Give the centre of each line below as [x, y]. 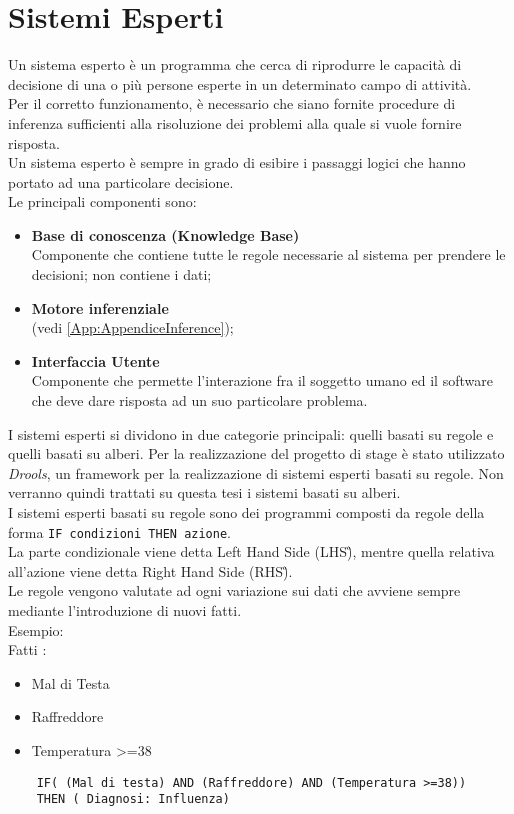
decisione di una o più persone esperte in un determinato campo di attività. [240, 83]
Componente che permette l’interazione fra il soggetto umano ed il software [262, 380]
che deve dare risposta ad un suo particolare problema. [199, 400]
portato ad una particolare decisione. [121, 181]
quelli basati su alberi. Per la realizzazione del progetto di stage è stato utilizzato [256, 453]
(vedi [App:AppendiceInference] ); [132, 327]
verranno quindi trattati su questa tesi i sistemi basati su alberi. [204, 492]
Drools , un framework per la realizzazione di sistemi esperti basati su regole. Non [256, 472]
